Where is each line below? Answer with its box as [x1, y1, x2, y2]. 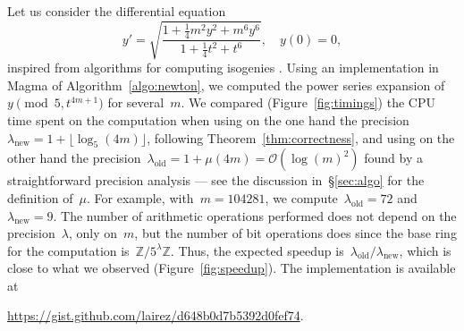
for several [107, 93, 165, 112]
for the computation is [7, 241, 130, 259]
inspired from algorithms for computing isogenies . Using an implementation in [7, 58, 439, 77]
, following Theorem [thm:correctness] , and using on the [147, 128, 455, 147]
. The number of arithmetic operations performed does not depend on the [53, 206, 457, 225]
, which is [399, 241, 451, 259]
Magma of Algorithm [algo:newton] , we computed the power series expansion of [7, 75, 445, 94]
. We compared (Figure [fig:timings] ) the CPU [181, 93, 435, 112]
